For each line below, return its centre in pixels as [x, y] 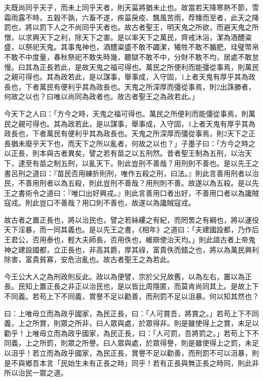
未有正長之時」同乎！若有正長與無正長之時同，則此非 [170, 363]
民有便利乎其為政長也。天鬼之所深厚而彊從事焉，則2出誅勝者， [151, 86]
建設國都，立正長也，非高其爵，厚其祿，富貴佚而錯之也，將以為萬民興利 [138, 249]
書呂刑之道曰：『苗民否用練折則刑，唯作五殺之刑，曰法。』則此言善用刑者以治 [131, 173]
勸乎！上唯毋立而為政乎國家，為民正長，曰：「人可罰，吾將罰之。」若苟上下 [128, 333]
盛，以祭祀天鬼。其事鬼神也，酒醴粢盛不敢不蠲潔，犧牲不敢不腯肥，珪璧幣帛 [131, 47]
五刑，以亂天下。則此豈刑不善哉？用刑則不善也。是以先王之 [160, 163]
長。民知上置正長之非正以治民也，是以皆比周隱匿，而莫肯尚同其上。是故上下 [131, 286]
